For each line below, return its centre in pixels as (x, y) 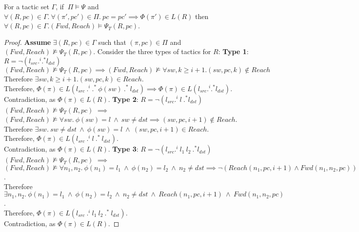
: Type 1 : (233, 51)
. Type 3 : (123, 149)
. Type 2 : (123, 99)
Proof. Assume (28, 42)
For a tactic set (27, 6)
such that (112, 42)
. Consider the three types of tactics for (152, 51)
